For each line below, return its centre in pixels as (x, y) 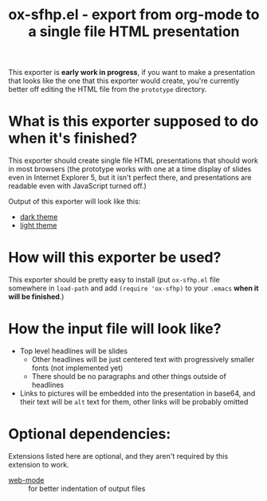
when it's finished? (73, 138)
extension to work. (39, 464)
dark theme (39, 217)
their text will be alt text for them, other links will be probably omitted (134, 402)
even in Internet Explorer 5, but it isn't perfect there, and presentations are (130, 178)
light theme (38, 226)
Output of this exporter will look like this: (75, 202)
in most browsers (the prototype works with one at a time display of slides (130, 169)
